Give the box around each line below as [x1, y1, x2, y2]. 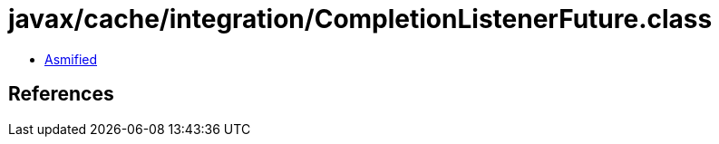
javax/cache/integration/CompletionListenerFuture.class [8, 4, 713, 34]
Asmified [44, 51, 98, 67]
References [8, 82, 114, 106]
